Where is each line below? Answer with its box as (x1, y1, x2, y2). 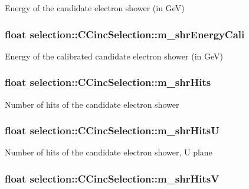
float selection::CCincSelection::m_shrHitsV (5, 171, 219, 185)
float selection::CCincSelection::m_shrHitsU (5, 123, 219, 138)
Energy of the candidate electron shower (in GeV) (5, 2, 185, 14)
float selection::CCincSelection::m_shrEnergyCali (5, 26, 245, 41)
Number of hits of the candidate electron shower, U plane (5, 146, 212, 158)
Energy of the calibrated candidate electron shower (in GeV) (5, 49, 223, 62)
